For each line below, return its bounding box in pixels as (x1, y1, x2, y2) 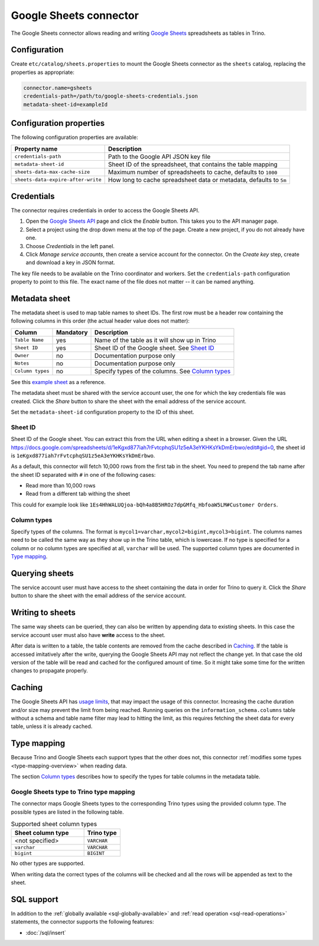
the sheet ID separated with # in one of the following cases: (11, 471, 156, 478)
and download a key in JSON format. (25, 259, 115, 266)
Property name (14, 145, 58, 153)
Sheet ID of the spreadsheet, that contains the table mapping (108, 160, 278, 168)
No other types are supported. (11, 860, 85, 867)
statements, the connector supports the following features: (11, 918, 154, 925)
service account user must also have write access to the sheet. (11, 631, 165, 638)
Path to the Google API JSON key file (108, 152, 211, 161)
